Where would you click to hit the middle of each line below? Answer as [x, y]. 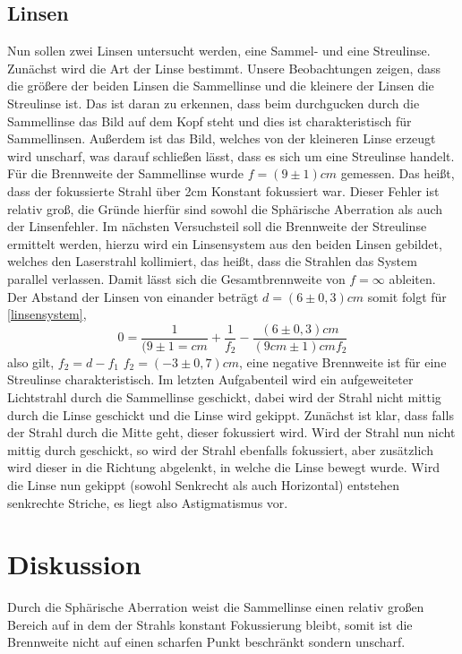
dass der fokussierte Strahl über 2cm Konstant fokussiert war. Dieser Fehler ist [223, 190]
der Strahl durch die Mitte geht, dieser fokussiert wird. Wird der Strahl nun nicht [231, 432]
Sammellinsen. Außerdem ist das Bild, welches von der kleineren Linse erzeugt [222, 138]
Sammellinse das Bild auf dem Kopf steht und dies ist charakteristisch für [210, 120]
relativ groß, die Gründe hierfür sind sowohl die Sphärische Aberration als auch [225, 208]
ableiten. [412, 278]
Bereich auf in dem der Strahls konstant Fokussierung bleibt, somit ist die [210, 624]
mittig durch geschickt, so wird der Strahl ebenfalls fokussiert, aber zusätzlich [220, 449]
